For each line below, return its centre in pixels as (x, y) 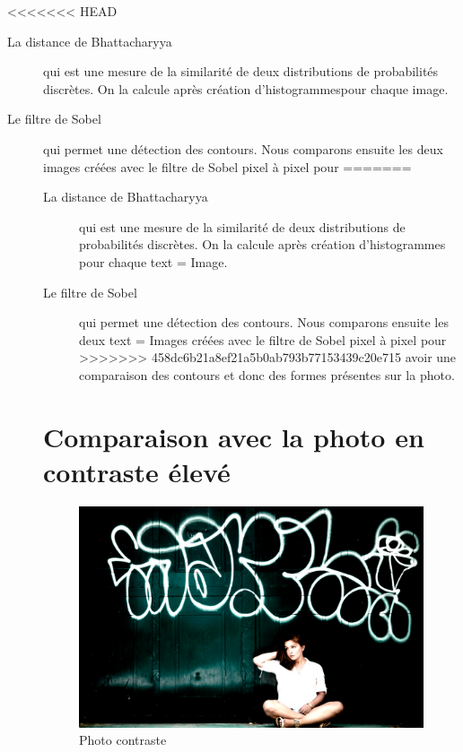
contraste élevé (137, 471)
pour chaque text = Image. (153, 261)
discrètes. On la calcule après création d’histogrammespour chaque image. (246, 88)
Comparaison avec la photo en (234, 436)
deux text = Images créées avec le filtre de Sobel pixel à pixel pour (263, 339)
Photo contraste (123, 740)
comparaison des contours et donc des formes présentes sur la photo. (267, 374)
